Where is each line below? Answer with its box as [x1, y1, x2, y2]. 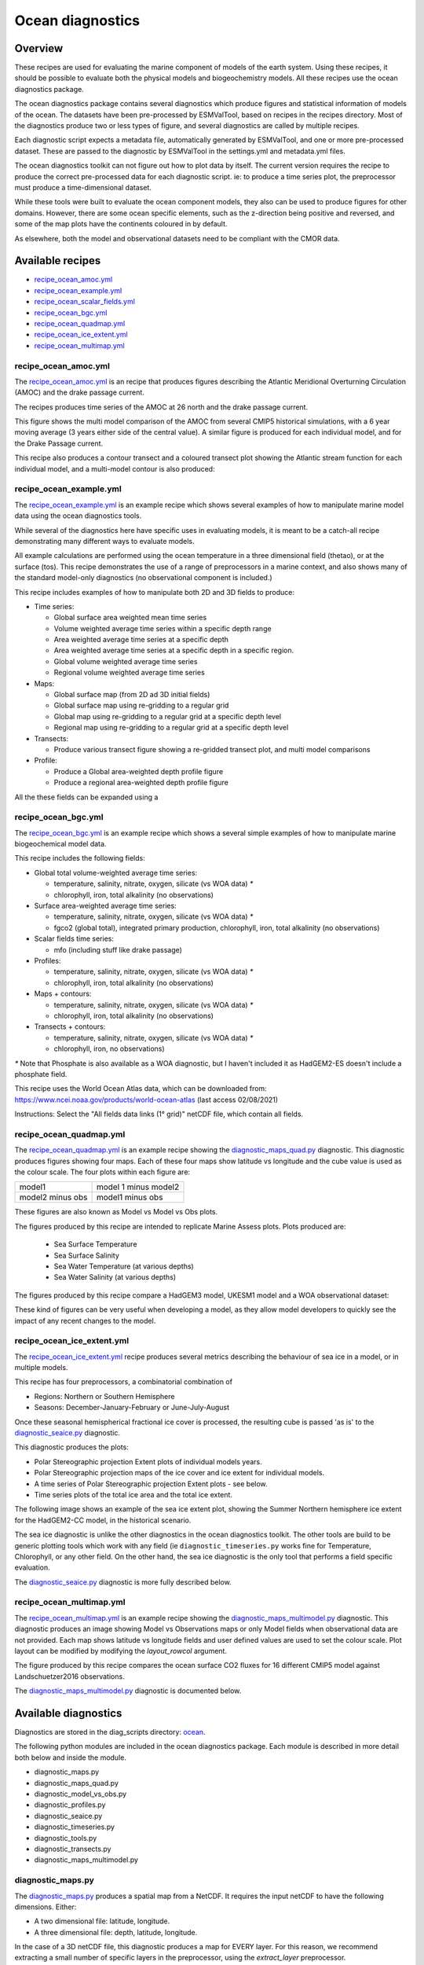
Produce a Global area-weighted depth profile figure [53, 766, 224, 776]
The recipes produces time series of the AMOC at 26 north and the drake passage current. [14, 402, 309, 412]
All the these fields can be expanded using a [14, 792, 159, 802]
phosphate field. [14, 1069, 68, 1078]
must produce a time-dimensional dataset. [14, 182, 152, 192]
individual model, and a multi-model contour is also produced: [14, 464, 215, 473]
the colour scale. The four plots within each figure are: [14, 1167, 191, 1177]
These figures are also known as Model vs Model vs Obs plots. [14, 1207, 218, 1217]
